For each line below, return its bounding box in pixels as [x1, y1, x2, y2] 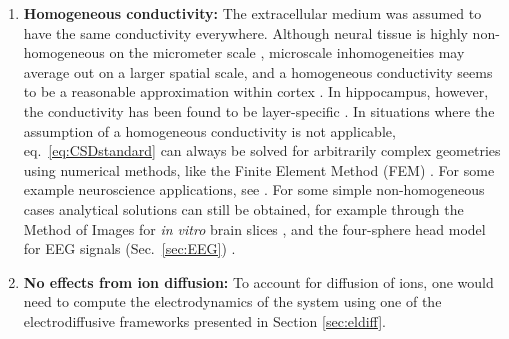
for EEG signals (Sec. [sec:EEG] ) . [23, 238, 236, 259]
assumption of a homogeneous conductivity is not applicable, [23, 120, 396, 141]
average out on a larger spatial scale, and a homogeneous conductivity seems [23, 61, 493, 82]
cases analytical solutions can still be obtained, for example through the [23, 198, 464, 219]
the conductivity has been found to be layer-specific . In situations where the [23, 100, 495, 121]
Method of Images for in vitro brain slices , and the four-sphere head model [23, 218, 486, 239]
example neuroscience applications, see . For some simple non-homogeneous [23, 179, 485, 200]
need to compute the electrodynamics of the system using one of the [23, 291, 442, 312]
